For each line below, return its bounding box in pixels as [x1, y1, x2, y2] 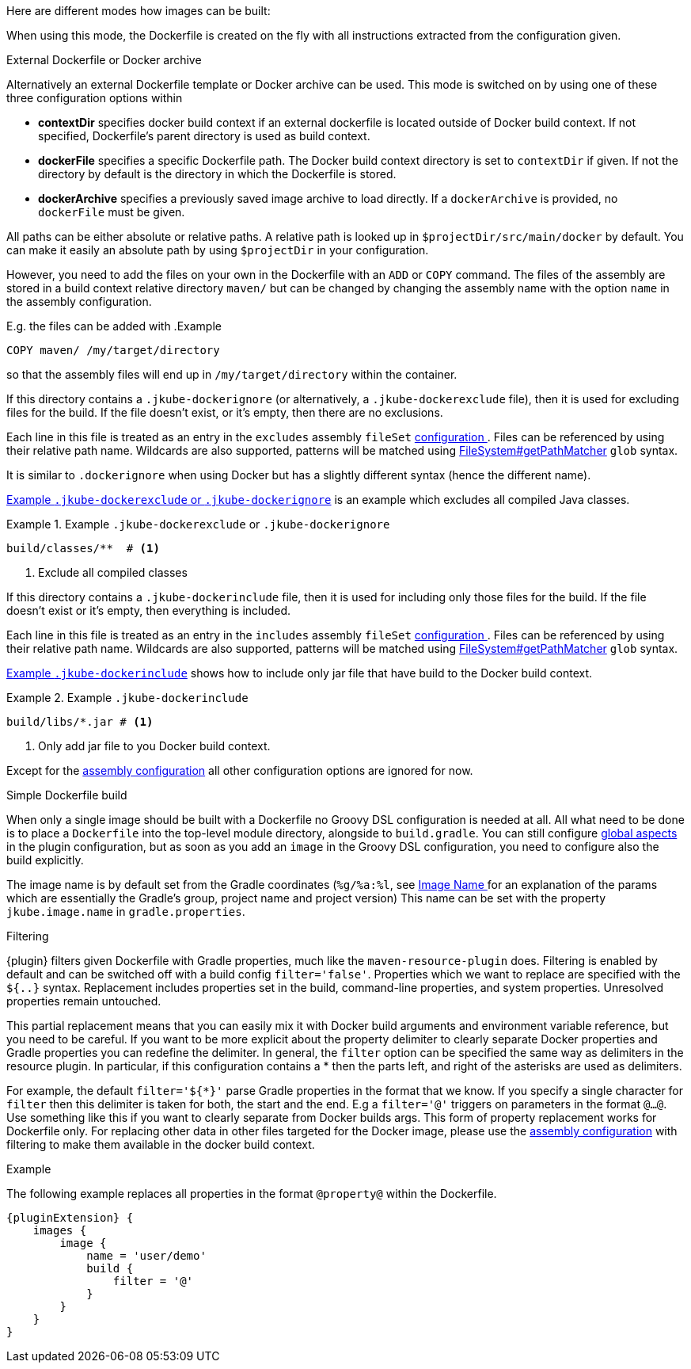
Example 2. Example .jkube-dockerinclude [6, 691, 249, 704]
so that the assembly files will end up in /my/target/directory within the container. [6, 368, 458, 381]
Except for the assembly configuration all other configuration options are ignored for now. [6, 764, 473, 777]
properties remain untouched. [6, 994, 161, 1008]
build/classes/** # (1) [6, 542, 160, 555]
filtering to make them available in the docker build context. [6, 1138, 315, 1151]
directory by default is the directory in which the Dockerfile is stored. [38, 167, 397, 181]
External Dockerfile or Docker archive [6, 53, 202, 67]
